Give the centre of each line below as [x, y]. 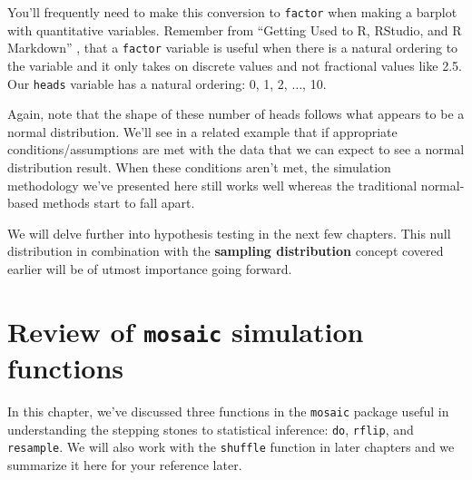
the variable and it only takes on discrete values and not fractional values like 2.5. [235, 65]
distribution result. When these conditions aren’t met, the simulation [199, 167]
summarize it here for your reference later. [125, 464]
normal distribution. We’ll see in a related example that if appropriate [202, 131]
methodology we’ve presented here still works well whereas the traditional [212, 185]
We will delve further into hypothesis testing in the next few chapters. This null [229, 233]
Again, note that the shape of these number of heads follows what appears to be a [236, 114]
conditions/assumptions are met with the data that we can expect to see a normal [236, 149]
